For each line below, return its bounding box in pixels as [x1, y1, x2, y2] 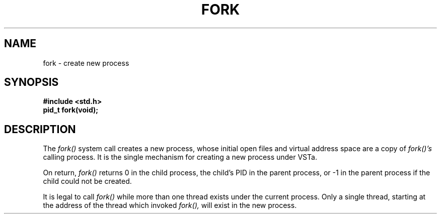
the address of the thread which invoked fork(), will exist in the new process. [43, 201, 297, 210]
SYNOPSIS [4, 76, 59, 89]
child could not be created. [43, 177, 132, 186]
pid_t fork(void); [43, 105, 99, 115]
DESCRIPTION [4, 123, 76, 136]
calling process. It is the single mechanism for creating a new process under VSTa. [43, 153, 317, 162]
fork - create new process [43, 58, 129, 67]
